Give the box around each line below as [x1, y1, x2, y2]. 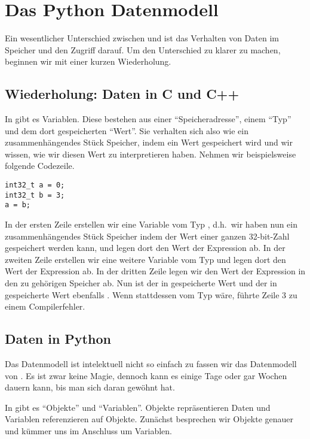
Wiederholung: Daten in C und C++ [5, 84, 240, 103]
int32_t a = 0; [5, 181, 65, 190]
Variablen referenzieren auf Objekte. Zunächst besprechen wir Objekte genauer [5, 413, 294, 425]
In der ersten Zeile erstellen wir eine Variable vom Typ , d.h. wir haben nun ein [5, 218, 297, 231]
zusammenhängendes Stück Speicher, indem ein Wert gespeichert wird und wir [5, 136, 293, 149]
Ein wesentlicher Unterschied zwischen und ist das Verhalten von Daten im [5, 32, 279, 44]
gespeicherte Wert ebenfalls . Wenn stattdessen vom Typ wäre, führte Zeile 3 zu [5, 288, 297, 301]
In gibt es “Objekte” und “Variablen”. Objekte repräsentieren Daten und [5, 401, 271, 413]
